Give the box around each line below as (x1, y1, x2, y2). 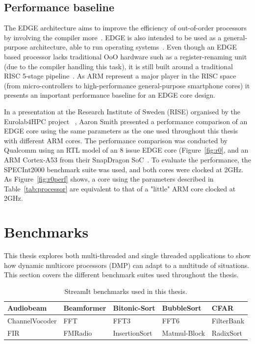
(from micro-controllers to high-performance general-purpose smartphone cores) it (4, 80, 250, 90)
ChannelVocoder (7, 316, 57, 326)
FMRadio (63, 328, 92, 338)
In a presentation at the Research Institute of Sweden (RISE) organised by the (4, 106, 241, 116)
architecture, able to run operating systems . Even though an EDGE (29, 42, 237, 52)
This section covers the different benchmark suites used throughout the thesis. (4, 269, 239, 280)
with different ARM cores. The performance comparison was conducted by (4, 135, 228, 145)
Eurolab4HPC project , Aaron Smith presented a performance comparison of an (4, 116, 248, 126)
